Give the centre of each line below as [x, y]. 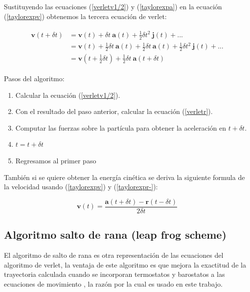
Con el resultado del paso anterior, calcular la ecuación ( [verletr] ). [114, 111]
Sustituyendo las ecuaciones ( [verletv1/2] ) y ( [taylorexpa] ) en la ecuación [113, 6]
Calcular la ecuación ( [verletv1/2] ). [68, 95]
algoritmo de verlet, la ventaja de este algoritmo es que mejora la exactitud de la [125, 264]
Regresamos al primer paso [56, 160]
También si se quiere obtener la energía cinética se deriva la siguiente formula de [125, 177]
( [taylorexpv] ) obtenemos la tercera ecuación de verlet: [85, 16]
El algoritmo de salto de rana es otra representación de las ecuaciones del [114, 255]
